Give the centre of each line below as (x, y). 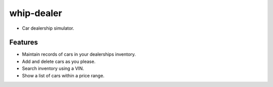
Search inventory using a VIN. (53, 68)
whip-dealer (36, 13)
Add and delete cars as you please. (59, 61)
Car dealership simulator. (48, 28)
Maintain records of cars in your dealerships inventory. (79, 54)
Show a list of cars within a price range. (63, 75)
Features (24, 42)
